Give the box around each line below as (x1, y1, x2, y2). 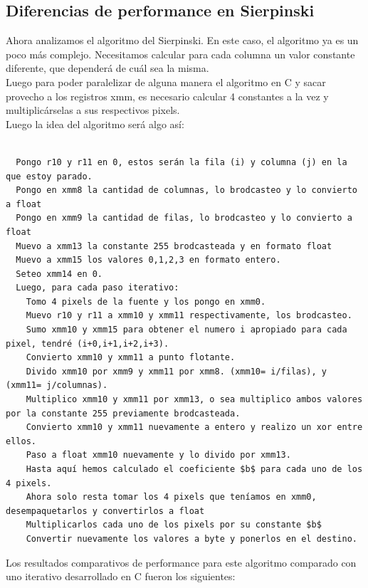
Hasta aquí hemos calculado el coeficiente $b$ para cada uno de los (26, 464, 363, 475)
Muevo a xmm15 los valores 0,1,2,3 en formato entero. (16, 255, 281, 266)
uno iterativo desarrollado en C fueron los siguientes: (6, 569, 236, 584)
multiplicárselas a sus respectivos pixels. (6, 103, 180, 117)
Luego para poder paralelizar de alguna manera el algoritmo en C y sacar (6, 74, 326, 89)
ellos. (6, 436, 36, 446)
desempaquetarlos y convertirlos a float (6, 505, 205, 516)
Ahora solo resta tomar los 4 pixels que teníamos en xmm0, (26, 492, 317, 503)
